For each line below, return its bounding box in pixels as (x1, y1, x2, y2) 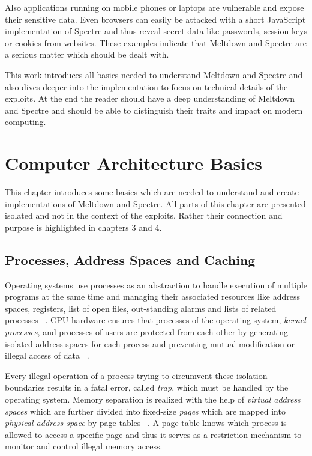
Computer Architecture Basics (5, 151, 263, 175)
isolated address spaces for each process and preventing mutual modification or (5, 337, 295, 350)
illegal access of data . (5, 349, 89, 362)
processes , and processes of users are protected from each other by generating (5, 326, 289, 338)
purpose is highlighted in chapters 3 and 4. (5, 220, 162, 233)
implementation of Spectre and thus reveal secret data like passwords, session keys (5, 25, 308, 37)
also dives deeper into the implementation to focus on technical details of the (5, 80, 288, 93)
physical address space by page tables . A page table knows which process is (5, 416, 287, 429)
